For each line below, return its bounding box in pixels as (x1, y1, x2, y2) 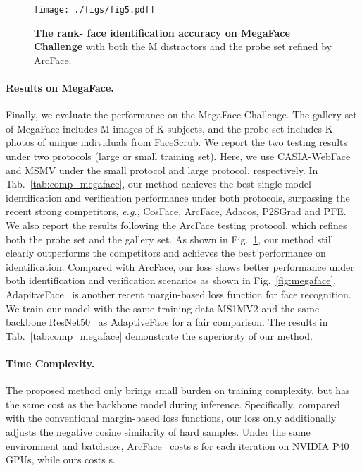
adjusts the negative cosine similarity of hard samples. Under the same (6, 424, 311, 439)
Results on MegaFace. (6, 80, 114, 95)
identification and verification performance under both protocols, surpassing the (6, 190, 350, 204)
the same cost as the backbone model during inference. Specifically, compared (6, 396, 340, 411)
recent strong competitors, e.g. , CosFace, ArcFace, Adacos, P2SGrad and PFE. (6, 204, 347, 219)
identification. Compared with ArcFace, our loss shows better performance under (6, 259, 354, 274)
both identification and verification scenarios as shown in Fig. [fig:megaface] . (6, 273, 337, 288)
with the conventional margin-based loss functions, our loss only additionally (6, 410, 337, 425)
